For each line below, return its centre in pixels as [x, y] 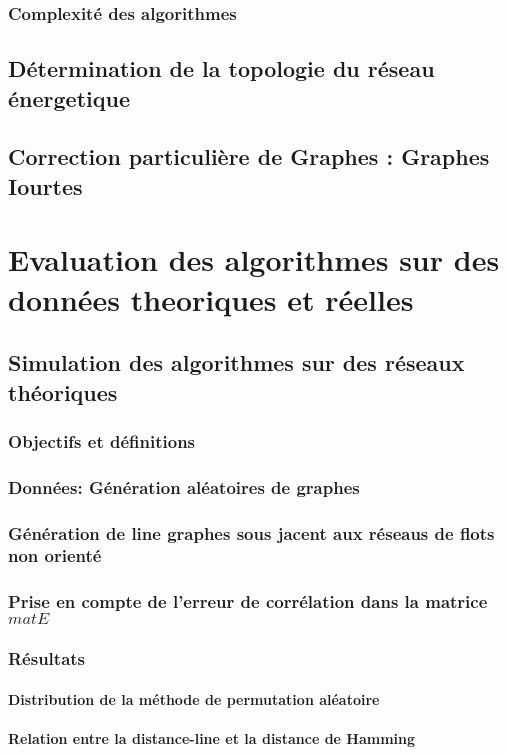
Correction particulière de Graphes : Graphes [249, 156]
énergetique [69, 97]
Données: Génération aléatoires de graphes [184, 486]
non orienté [55, 555]
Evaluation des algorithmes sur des [254, 259]
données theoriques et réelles [211, 298]
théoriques [63, 391]
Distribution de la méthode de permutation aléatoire [194, 698]
